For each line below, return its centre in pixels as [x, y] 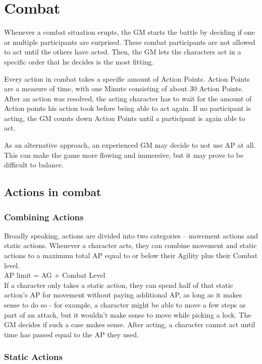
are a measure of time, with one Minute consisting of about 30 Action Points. [124, 88]
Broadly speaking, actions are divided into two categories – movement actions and [131, 235]
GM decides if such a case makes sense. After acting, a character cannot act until [130, 324]
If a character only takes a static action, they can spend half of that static [119, 285]
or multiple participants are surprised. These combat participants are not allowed [130, 42]
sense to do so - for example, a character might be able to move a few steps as [125, 305]
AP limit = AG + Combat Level [55, 275]
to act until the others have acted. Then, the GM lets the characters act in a [123, 52]
